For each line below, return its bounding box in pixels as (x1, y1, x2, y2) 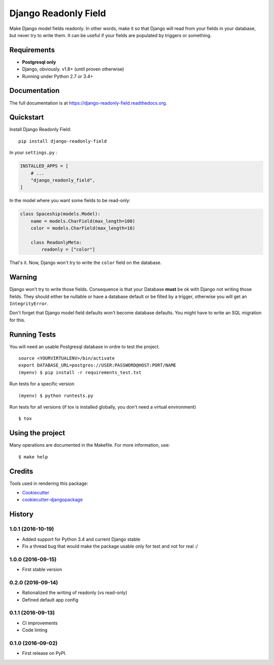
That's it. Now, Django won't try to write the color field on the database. (9, 259, 162, 266)
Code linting (22, 627, 48, 633)
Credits (9, 467, 33, 476)
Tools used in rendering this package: (9, 480, 88, 486)
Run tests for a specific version (9, 381, 75, 387)
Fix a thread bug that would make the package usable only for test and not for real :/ (22, 543, 198, 549)
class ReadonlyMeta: (30, 239, 82, 245)
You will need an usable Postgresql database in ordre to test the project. (9, 343, 160, 350)
